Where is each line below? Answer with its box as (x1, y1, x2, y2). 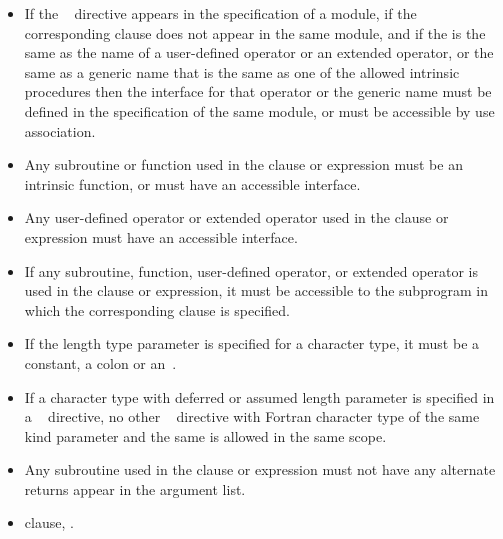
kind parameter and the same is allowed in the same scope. (24, 425, 387, 446)
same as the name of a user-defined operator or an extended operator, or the (24, 42, 494, 63)
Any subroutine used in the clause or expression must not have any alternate (24, 459, 496, 480)
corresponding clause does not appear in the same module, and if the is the (24, 22, 486, 43)
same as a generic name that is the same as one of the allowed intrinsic (24, 61, 460, 82)
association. (24, 120, 96, 141)
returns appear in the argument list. (24, 478, 246, 499)
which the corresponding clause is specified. (24, 299, 291, 320)
